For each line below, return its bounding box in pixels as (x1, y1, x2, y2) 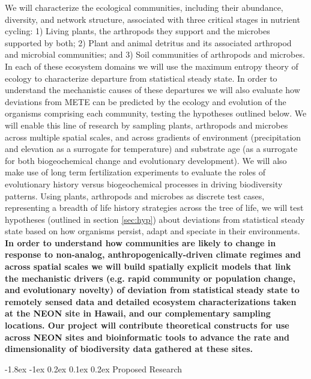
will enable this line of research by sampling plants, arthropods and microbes (5, 118, 288, 131)
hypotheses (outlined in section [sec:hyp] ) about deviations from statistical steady (5, 213, 305, 225)
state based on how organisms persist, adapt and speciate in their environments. (5, 225, 300, 237)
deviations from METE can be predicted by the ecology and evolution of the (5, 95, 286, 108)
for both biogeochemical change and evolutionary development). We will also (5, 154, 287, 166)
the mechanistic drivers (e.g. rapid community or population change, (5, 271, 295, 284)
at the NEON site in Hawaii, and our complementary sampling (5, 307, 271, 320)
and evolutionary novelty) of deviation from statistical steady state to (5, 283, 300, 296)
